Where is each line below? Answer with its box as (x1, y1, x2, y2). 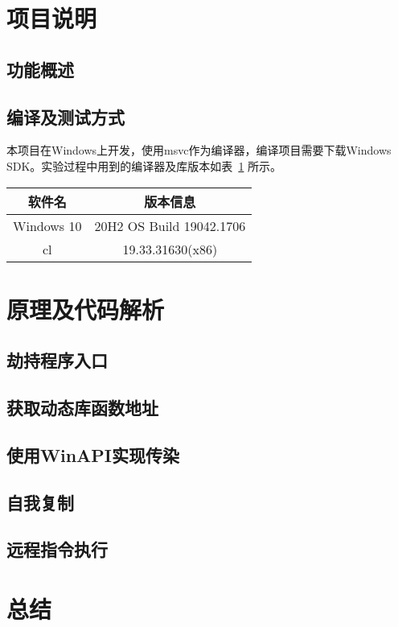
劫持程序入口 (6, 348, 108, 373)
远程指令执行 (6, 537, 108, 562)
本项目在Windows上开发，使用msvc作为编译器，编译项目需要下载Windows (6, 142, 392, 159)
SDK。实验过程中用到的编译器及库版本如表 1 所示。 (6, 157, 282, 174)
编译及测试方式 (6, 104, 125, 129)
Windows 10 (13, 216, 82, 235)
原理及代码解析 (6, 292, 165, 325)
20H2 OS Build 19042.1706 (94, 216, 246, 235)
